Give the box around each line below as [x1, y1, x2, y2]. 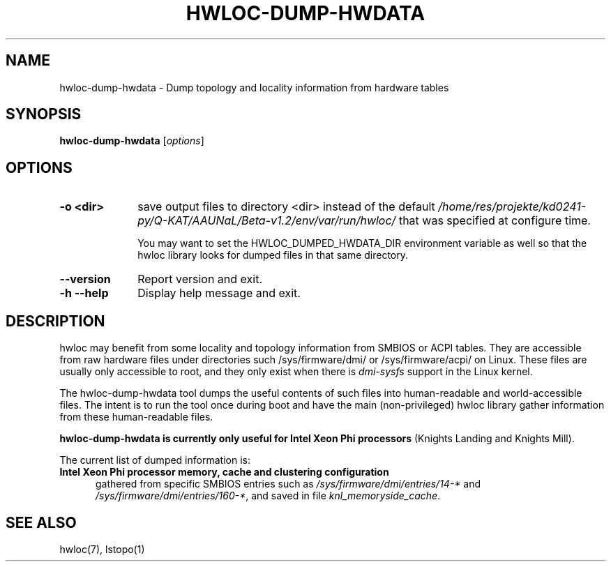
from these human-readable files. [59, 411, 213, 423]
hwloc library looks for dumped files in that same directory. [137, 249, 409, 262]
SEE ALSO [6, 513, 77, 531]
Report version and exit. [137, 272, 263, 287]
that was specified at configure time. [398, 213, 591, 228]
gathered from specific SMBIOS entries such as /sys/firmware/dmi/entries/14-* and [96, 478, 481, 490]
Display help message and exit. [137, 286, 301, 301]
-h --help [59, 286, 109, 301]
